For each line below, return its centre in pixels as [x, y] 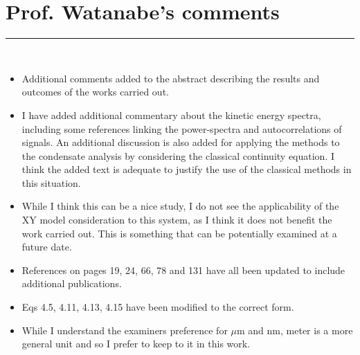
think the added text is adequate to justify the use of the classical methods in [187, 169]
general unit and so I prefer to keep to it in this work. [136, 344]
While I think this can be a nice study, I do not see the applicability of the [180, 206]
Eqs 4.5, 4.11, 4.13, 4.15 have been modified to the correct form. [158, 307]
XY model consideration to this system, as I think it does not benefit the [177, 220]
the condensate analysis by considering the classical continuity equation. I [178, 155]
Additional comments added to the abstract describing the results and [171, 78]
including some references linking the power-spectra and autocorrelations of [182, 128]
